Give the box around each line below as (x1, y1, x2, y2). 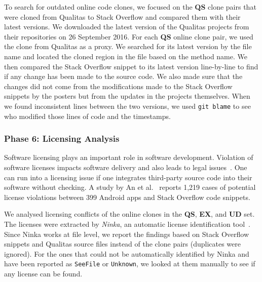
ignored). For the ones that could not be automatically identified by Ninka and (4, 248, 249, 259)
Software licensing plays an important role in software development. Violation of (4, 152, 253, 163)
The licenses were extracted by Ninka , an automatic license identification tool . (4, 218, 251, 229)
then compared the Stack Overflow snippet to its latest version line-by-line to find (4, 61, 258, 71)
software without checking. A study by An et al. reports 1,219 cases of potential (4, 182, 256, 192)
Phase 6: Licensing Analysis (4, 132, 120, 145)
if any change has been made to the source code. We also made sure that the (4, 71, 243, 82)
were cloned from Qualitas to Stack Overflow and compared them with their (4, 11, 241, 22)
